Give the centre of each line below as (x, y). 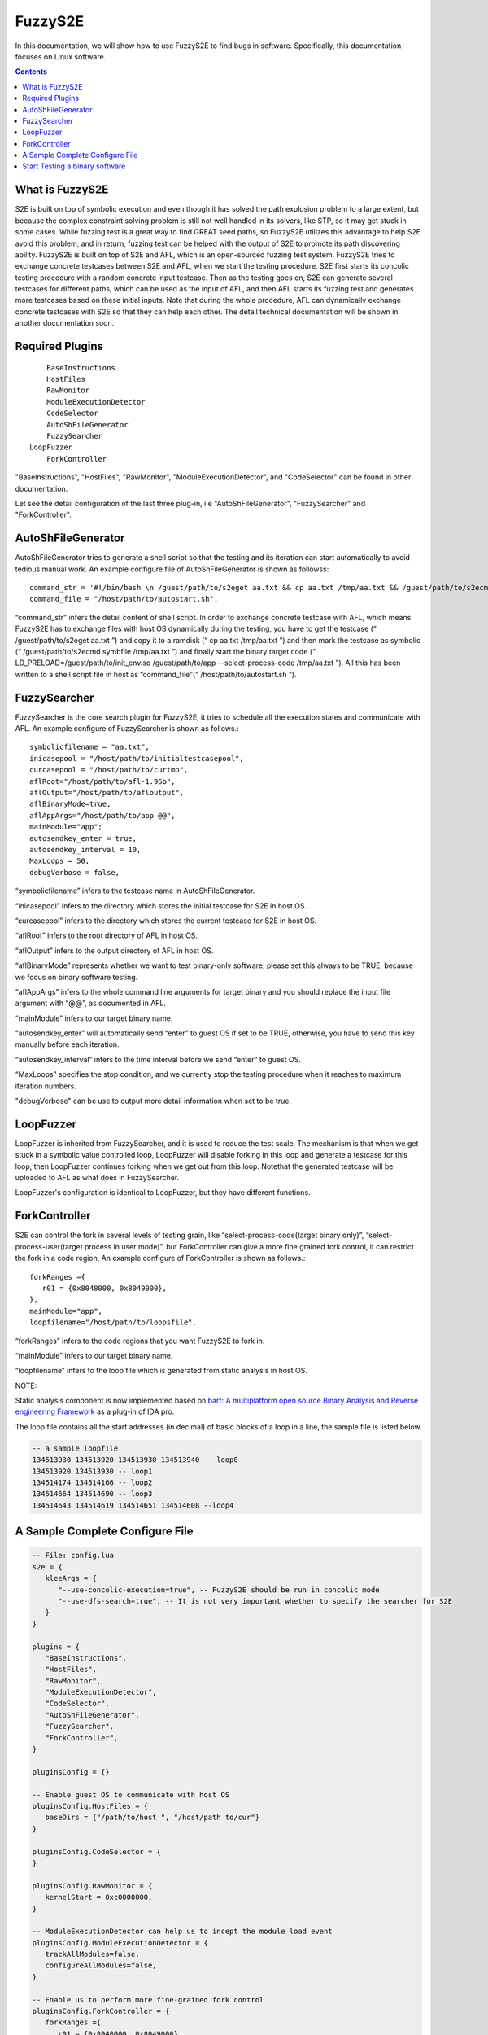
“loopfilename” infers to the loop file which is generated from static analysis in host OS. (161, 1371)
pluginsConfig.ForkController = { (101, 2011)
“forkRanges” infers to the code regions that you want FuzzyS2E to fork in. (140, 1341)
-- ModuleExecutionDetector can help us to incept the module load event (182, 1932)
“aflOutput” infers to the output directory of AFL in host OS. (114, 950)
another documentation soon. (65, 323)
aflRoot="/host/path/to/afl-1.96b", (102, 781)
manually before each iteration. (67, 1044)
